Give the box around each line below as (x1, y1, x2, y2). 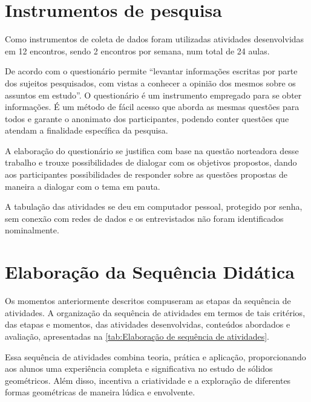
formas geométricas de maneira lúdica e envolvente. (5, 386, 195, 398)
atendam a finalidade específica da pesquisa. (5, 124, 168, 137)
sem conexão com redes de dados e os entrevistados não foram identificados (5, 212, 284, 224)
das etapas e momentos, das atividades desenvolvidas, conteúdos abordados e (5, 318, 290, 331)
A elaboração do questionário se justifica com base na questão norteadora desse (5, 144, 299, 157)
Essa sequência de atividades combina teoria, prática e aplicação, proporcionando (5, 350, 306, 363)
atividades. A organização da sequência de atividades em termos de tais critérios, (5, 306, 306, 319)
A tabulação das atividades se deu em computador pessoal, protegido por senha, (5, 200, 303, 213)
